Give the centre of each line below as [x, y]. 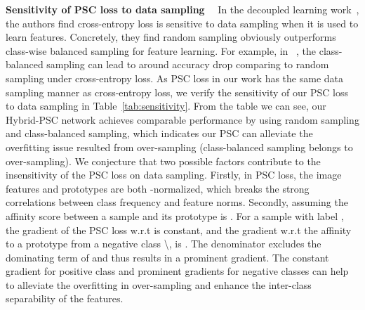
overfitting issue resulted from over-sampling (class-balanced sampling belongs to [179, 147]
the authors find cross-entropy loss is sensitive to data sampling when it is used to [182, 23]
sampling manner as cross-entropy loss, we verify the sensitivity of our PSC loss [177, 92]
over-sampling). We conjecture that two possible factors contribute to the [163, 161]
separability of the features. [65, 298]
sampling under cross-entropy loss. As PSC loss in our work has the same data [175, 78]
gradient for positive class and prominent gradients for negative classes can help [177, 271]
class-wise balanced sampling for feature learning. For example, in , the [161, 50]
